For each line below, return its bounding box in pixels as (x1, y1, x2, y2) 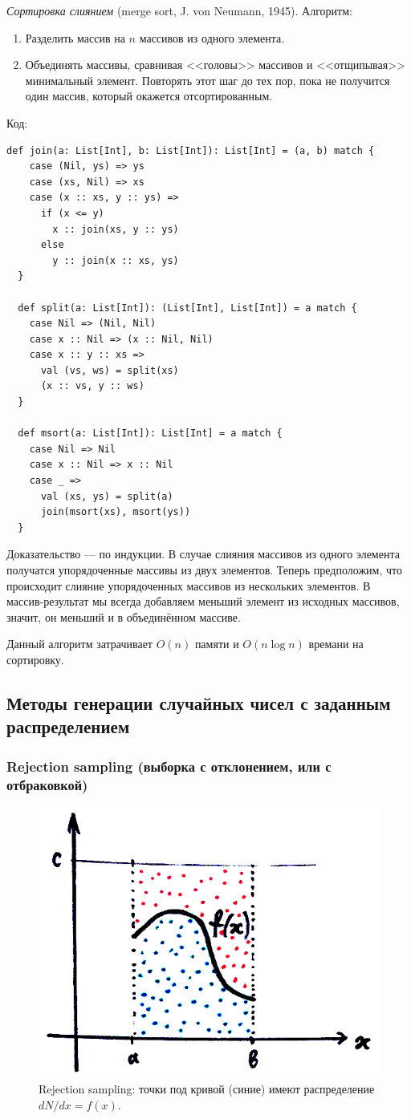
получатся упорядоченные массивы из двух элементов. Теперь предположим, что (6, 562, 402, 578)
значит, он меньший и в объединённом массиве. (6, 608, 241, 625)
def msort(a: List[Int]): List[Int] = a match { (18, 428, 283, 440)
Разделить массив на (25, 29, 125, 46)
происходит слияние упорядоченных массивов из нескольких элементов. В (6, 577, 371, 594)
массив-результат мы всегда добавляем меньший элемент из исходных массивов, (6, 593, 400, 610)
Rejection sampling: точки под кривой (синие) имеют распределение (39, 1080, 375, 1097)
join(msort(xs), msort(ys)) (40, 506, 191, 518)
